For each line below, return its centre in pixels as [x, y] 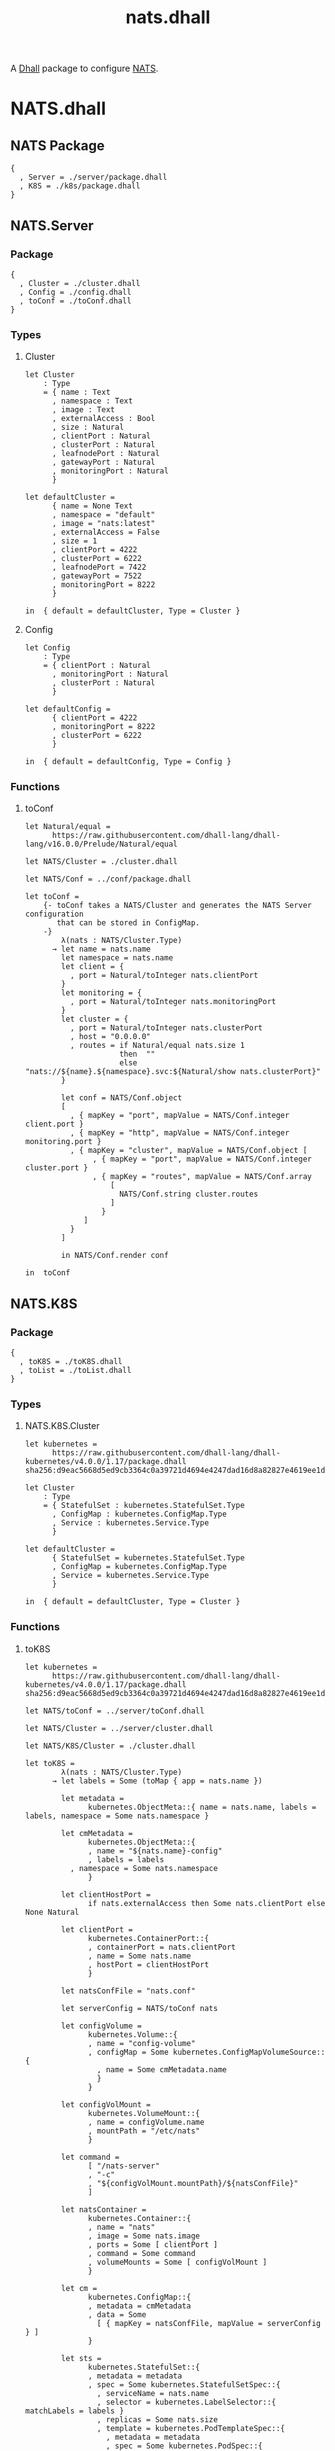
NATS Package [57, 145]
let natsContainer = [104, 2209]
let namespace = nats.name [117, 958]
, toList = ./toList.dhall [75, 1371]
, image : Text [83, 410]
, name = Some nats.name [140, 1956]
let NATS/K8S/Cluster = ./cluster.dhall [110, 1746]
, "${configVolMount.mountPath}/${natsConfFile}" [193, 2183]
